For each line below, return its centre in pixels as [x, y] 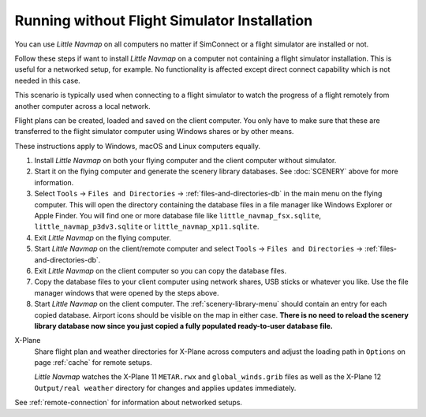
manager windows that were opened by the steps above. [127, 292]
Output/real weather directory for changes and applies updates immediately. [165, 388]
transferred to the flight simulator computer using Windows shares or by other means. [154, 132]
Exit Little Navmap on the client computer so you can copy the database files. [161, 270]
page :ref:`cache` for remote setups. [93, 363]
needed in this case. [47, 80]
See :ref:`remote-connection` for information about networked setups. [129, 403]
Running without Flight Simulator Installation [164, 20]
